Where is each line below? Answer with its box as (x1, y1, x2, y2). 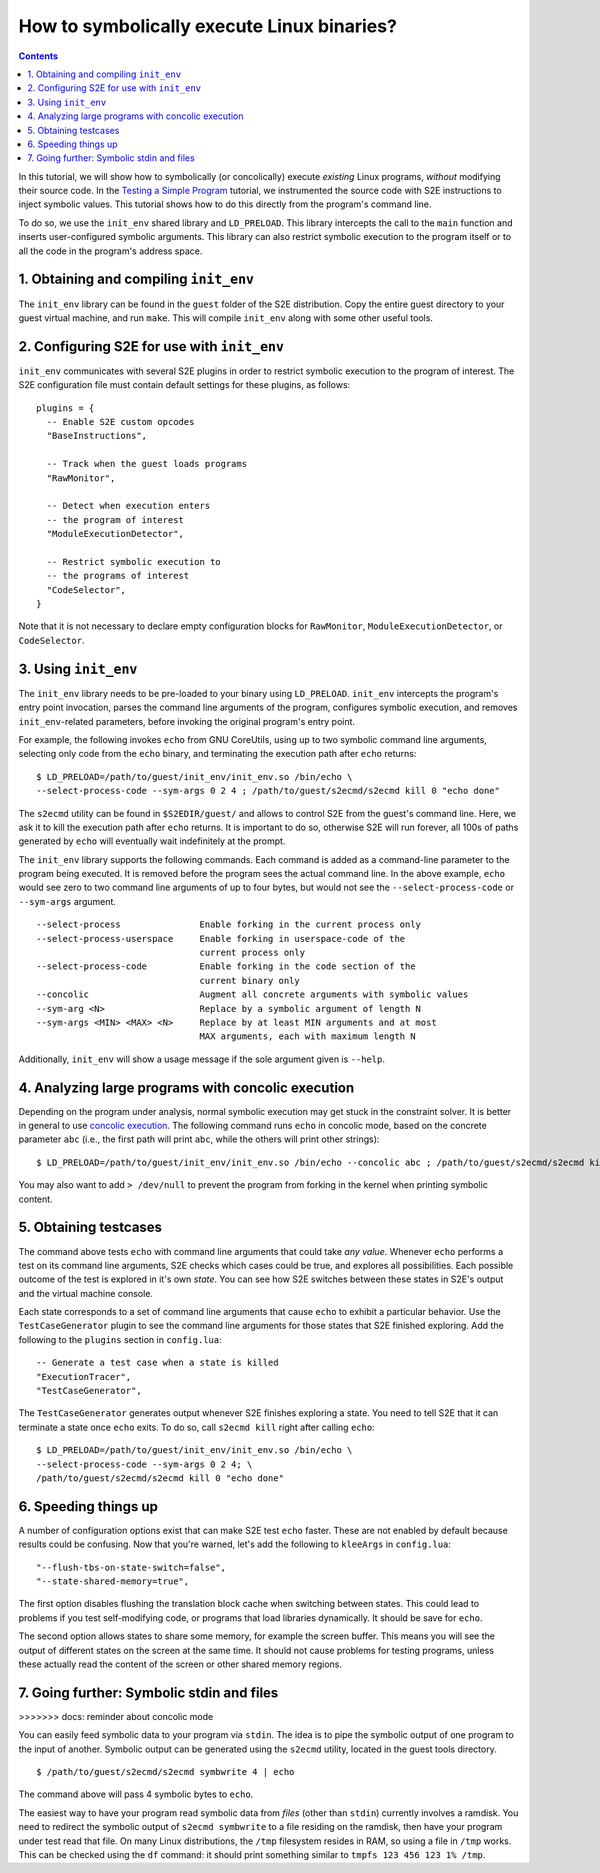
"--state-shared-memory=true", (36, 1576, 190, 1587)
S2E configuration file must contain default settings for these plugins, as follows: (18, 379, 351, 391)
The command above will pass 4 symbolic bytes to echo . (18, 1788, 254, 1800)
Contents (18, 50, 59, 62)
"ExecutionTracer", (36, 1371, 132, 1382)
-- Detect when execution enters (46, 500, 211, 512)
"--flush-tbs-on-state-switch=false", (36, 1561, 227, 1573)
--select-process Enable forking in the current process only (36, 919, 422, 930)
